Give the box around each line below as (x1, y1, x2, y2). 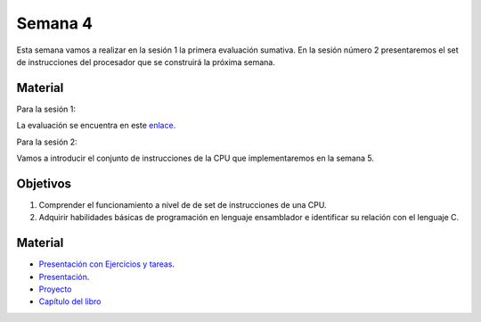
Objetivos (16, 176, 71, 191)
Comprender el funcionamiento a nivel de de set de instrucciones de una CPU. (38, 199, 327, 210)
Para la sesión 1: (16, 103, 76, 114)
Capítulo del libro (38, 296, 102, 307)
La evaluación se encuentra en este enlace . (16, 120, 176, 131)
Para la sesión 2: (16, 136, 77, 147)
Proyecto (38, 284, 72, 294)
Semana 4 (16, 13, 94, 33)
